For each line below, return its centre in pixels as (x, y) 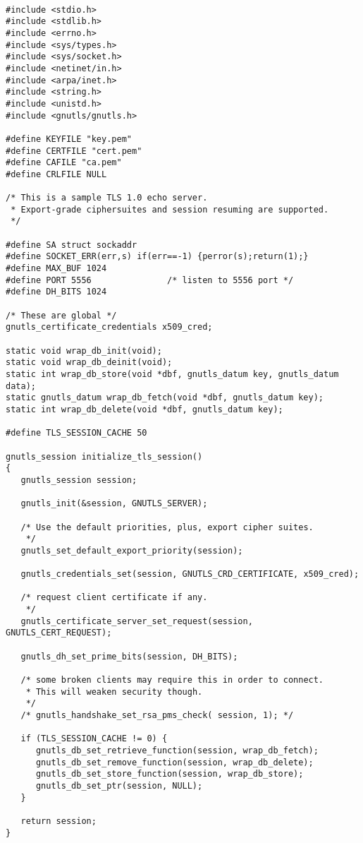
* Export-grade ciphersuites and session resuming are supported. (170, 209)
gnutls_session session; (79, 480)
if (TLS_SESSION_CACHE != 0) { (94, 739)
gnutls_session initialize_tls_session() (104, 456)
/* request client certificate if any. (114, 598)
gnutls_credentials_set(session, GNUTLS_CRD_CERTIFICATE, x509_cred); (190, 574)
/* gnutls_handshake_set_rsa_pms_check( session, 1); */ (157, 716)
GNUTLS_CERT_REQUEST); (59, 633)
